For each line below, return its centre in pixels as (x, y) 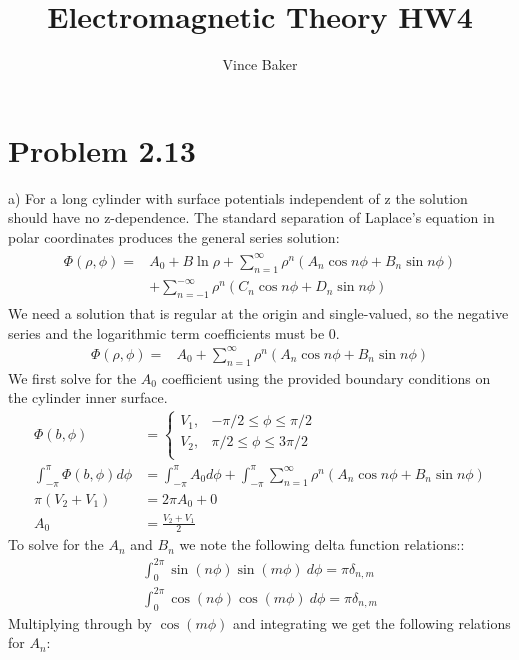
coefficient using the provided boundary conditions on (326, 377)
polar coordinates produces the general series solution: (174, 236)
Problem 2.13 (102, 149)
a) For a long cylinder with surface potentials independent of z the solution (238, 197)
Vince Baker (260, 64)
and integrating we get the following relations (371, 622)
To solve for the (56, 544)
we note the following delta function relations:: (322, 544)
